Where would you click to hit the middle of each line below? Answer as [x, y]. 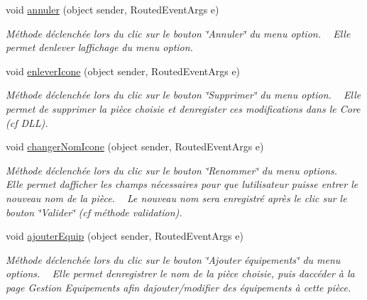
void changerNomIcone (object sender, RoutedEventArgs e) [135, 146]
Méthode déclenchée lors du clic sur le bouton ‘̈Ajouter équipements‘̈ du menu [173, 259]
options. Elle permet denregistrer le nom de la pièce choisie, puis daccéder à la [180, 273]
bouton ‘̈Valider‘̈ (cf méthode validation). [94, 212]
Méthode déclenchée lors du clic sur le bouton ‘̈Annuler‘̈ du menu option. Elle [178, 33]
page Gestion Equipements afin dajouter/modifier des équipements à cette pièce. [179, 287]
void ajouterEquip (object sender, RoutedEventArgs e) [125, 236]
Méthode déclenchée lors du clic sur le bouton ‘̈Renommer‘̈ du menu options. [172, 170]
